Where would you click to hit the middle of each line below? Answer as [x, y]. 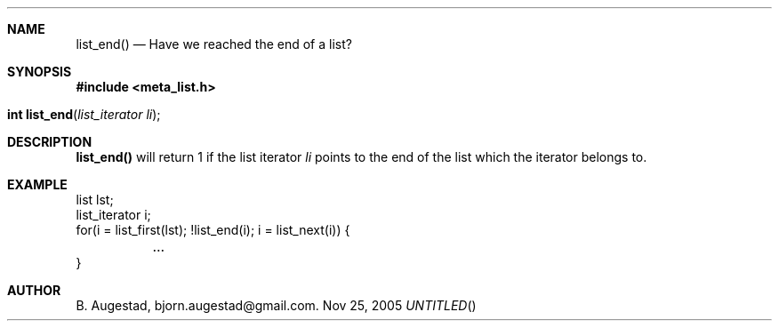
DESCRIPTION [50, 142]
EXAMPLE [37, 184]
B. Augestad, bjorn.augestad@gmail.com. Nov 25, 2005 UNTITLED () [276, 305]
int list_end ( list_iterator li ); [84, 114]
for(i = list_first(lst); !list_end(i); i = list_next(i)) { [213, 230]
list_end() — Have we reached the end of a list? [214, 44]
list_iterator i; [113, 215]
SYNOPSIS [40, 72]
